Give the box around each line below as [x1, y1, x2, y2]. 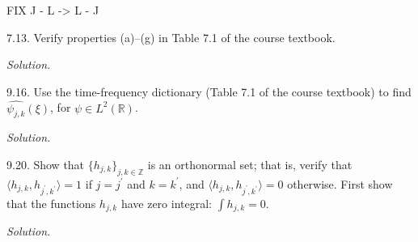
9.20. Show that [6, 155, 85, 172]
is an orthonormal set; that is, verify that [147, 155, 353, 172]
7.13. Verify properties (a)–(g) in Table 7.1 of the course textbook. [6, 28, 336, 45]
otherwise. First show [287, 175, 393, 192]
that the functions [6, 194, 96, 211]
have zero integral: [120, 194, 212, 211]
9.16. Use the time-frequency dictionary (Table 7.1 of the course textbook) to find [6, 83, 412, 100]
